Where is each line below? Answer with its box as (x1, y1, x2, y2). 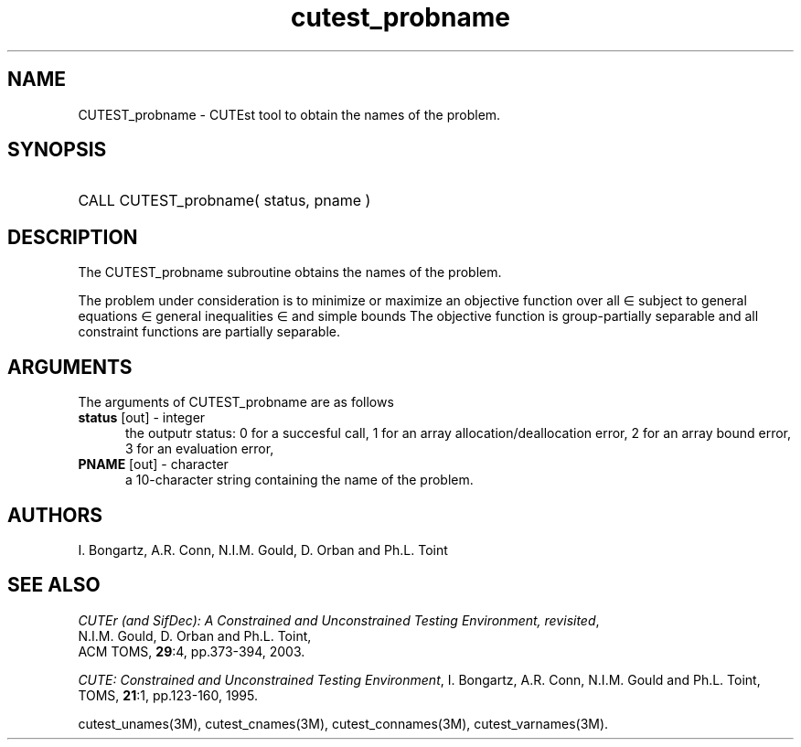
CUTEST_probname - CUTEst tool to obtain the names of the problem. (78, 106, 501, 123)
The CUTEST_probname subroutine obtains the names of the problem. (78, 264, 502, 281)
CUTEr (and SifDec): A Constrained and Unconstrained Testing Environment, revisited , (78, 612, 600, 628)
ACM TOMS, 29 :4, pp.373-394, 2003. (78, 643, 305, 659)
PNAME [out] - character (78, 456, 229, 473)
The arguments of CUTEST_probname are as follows (78, 394, 394, 411)
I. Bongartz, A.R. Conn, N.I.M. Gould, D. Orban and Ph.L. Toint (78, 541, 448, 558)
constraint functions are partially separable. (78, 324, 340, 340)
